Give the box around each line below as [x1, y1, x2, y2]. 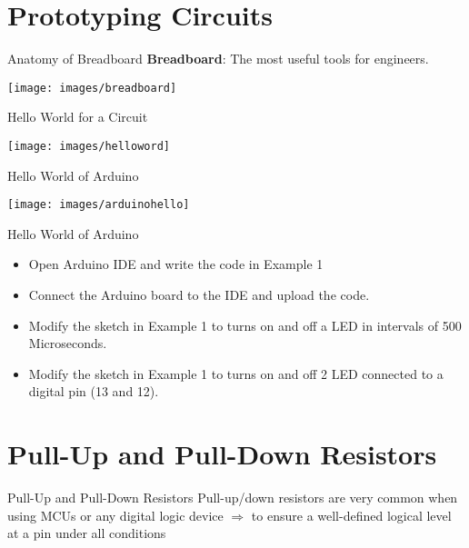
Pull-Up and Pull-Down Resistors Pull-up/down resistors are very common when [7, 488, 458, 507]
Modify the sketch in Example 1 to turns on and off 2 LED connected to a [28, 364, 444, 383]
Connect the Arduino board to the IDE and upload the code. [28, 285, 370, 304]
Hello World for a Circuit [7, 107, 148, 126]
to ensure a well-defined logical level [251, 505, 452, 524]
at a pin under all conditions [7, 523, 166, 543]
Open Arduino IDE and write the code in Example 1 [28, 254, 324, 274]
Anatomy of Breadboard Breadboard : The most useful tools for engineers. [7, 49, 429, 68]
